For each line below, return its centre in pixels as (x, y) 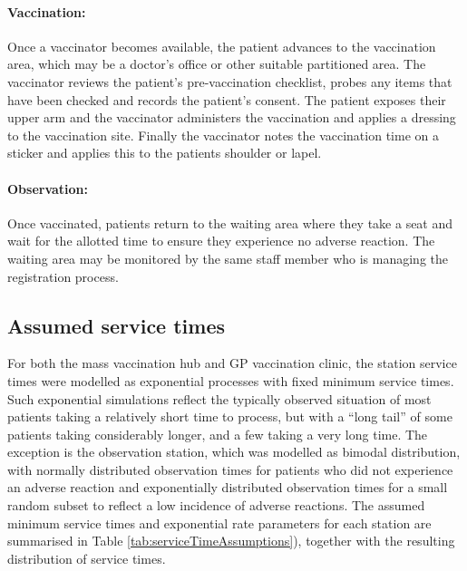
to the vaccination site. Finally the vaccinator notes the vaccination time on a (223, 135)
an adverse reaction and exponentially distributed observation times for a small (228, 487)
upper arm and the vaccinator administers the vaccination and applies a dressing (232, 117)
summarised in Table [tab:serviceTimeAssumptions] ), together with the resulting (231, 541)
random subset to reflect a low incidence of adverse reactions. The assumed (216, 505)
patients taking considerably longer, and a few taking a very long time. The (218, 434)
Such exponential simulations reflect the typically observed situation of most (219, 398)
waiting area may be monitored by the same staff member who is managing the (228, 258)
